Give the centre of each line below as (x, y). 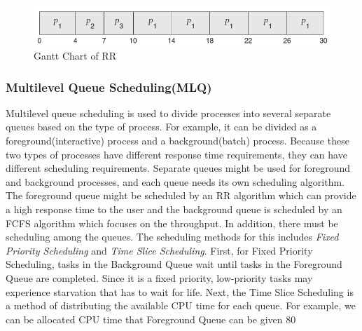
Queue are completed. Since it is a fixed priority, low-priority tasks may (159, 278)
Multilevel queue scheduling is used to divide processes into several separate (168, 113)
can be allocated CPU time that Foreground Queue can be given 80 (151, 319)
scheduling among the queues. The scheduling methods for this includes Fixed (172, 237)
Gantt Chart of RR (75, 56)
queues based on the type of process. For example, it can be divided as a (161, 127)
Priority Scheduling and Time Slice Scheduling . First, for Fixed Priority (159, 250)
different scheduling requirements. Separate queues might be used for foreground (178, 168)
